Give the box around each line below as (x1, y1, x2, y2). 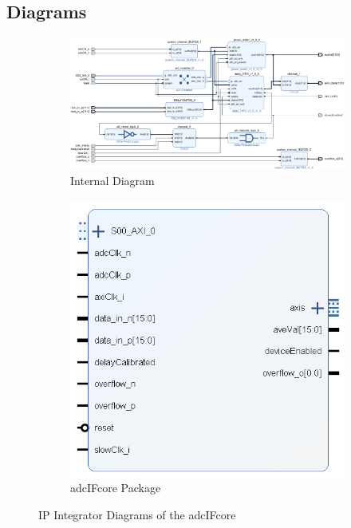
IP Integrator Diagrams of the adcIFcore (38, 506, 236, 522)
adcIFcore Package (70, 479, 161, 496)
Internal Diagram (70, 172, 155, 189)
